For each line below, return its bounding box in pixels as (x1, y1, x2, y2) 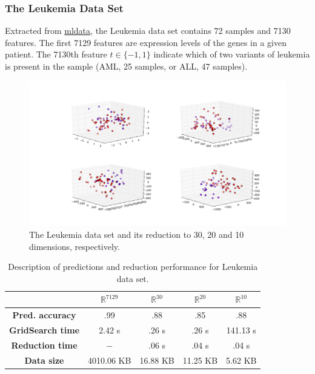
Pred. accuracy (12, 309, 76, 321)
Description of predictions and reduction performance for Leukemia (8, 260, 258, 273)
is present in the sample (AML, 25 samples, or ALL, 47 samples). (5, 60, 248, 72)
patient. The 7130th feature (5, 48, 107, 61)
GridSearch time (9, 323, 80, 336)
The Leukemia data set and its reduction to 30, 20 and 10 (29, 228, 244, 240)
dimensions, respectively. (29, 240, 120, 252)
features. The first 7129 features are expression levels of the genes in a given (5, 36, 287, 48)
